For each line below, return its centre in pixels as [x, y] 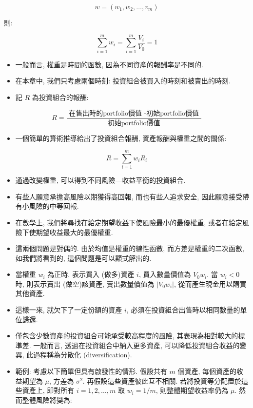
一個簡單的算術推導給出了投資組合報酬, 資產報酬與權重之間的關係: [121, 138]
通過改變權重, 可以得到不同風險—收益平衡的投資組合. [100, 180]
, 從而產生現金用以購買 [210, 283]
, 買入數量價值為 [165, 274]
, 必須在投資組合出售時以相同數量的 [183, 310]
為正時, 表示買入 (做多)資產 [91, 274]
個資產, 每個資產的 [207, 371]
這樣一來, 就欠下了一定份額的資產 [69, 310]
